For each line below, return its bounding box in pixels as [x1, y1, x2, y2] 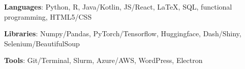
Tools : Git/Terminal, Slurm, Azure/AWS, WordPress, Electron [4, 55, 203, 65]
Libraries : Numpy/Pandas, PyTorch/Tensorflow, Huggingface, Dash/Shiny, [4, 28, 241, 39]
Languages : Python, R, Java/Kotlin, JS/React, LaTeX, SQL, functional [4, 2, 232, 12]
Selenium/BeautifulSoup [4, 38, 80, 48]
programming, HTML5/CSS [4, 11, 92, 22]
